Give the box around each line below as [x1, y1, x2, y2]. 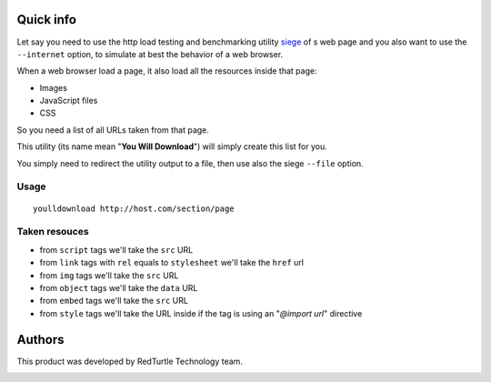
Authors [16, 332, 65, 347]
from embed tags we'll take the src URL [39, 296, 188, 307]
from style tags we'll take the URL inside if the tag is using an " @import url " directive [39, 307, 363, 318]
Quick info [16, 12, 77, 27]
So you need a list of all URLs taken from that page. [16, 124, 209, 136]
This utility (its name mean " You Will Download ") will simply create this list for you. [16, 141, 327, 152]
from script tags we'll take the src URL [39, 244, 194, 255]
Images [39, 82, 68, 93]
